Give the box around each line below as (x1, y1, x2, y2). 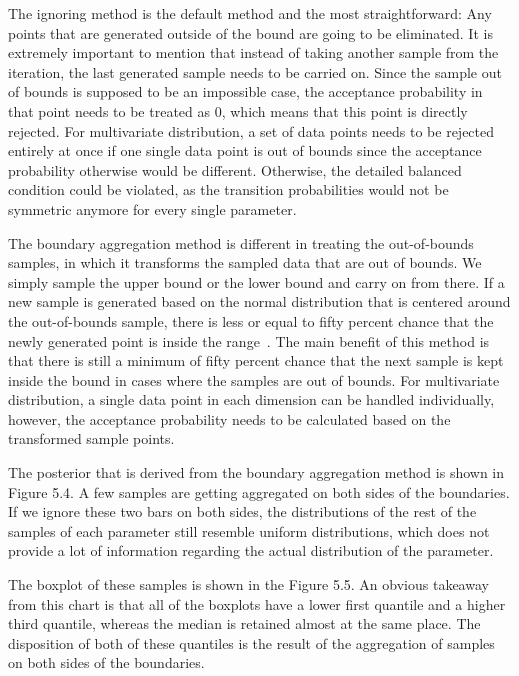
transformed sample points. (8, 428, 175, 449)
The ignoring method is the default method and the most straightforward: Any (8, 3, 492, 23)
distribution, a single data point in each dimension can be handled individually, (8, 389, 495, 410)
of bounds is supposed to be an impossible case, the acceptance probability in (8, 81, 483, 102)
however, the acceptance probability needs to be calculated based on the (8, 408, 451, 429)
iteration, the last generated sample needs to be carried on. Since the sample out (8, 61, 502, 82)
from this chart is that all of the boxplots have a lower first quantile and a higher (8, 593, 506, 614)
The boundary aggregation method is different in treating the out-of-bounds (8, 232, 474, 253)
